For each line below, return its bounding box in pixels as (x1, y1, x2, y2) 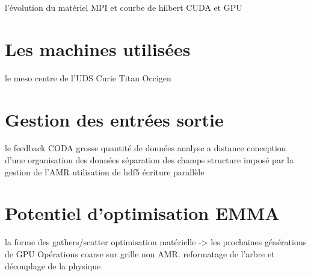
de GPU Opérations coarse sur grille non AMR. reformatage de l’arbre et (5, 247, 275, 260)
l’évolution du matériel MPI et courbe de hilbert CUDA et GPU (5, 1, 242, 13)
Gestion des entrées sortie (5, 107, 224, 131)
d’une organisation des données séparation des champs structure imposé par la (5, 154, 294, 166)
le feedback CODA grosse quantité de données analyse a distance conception (5, 142, 286, 154)
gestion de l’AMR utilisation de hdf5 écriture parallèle (5, 165, 205, 178)
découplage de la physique (5, 259, 101, 272)
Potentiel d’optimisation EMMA (5, 201, 280, 225)
